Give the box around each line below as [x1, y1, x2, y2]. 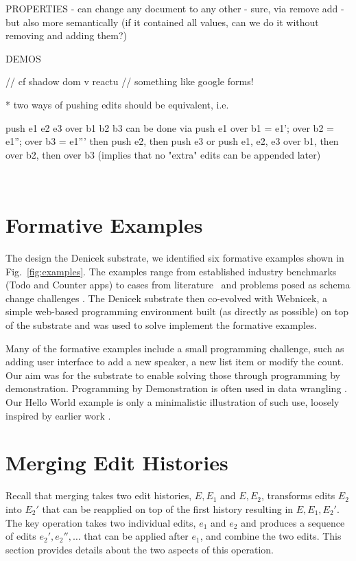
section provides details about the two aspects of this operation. [5, 542, 274, 556]
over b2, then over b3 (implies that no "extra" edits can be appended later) [5, 147, 321, 161]
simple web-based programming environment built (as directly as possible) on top [5, 304, 348, 319]
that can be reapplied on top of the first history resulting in [42, 501, 294, 516]
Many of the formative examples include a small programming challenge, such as [5, 341, 344, 355]
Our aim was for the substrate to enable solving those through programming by [5, 367, 340, 382]
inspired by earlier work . [5, 408, 111, 422]
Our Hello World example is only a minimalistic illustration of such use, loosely [5, 395, 340, 409]
